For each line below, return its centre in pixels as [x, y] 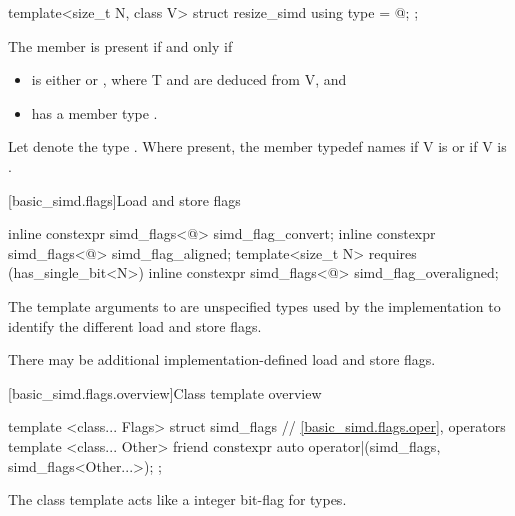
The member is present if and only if [120, 45]
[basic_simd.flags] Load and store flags [124, 199]
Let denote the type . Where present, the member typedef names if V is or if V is [257, 146]
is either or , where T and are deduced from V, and [189, 79]
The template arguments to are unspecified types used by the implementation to [254, 305]
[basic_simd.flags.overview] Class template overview [165, 392]
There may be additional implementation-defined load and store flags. [222, 359]
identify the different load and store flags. [135, 325]
